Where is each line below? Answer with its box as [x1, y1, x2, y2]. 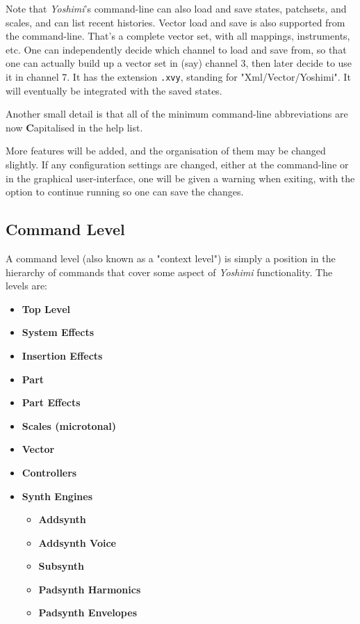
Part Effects [22, 395, 81, 410]
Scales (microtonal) [22, 418, 117, 433]
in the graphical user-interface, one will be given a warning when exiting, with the [6, 170, 355, 185]
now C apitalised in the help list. [6, 120, 143, 134]
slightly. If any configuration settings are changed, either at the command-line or [6, 157, 349, 171]
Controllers [22, 465, 77, 479]
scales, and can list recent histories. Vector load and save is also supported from [6, 15, 345, 29]
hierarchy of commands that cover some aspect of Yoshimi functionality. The [6, 264, 333, 279]
